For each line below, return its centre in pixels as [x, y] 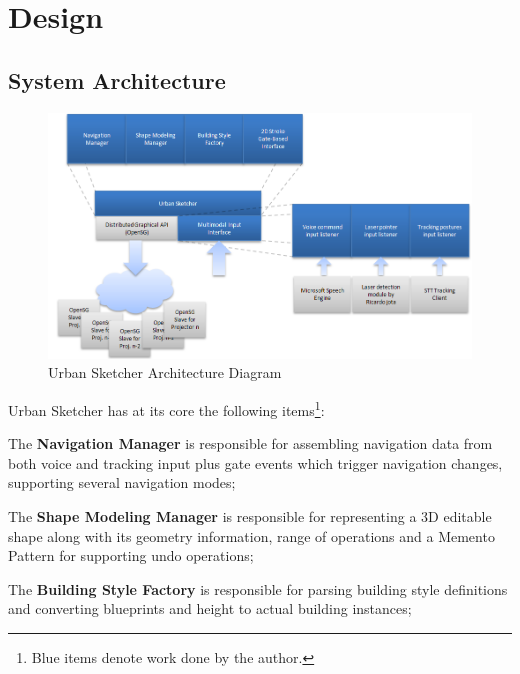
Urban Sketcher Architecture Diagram [165, 372]
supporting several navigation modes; [122, 482]
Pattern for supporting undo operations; [131, 555]
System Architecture [117, 79]
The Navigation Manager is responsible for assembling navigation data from [250, 443]
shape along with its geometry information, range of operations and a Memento [251, 535]
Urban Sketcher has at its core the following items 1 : [166, 408]
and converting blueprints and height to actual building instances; [210, 608]
